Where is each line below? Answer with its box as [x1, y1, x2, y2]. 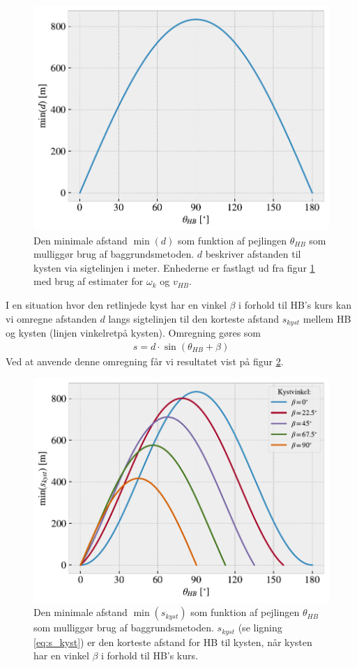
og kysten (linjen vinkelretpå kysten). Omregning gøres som [6, 325, 261, 340]
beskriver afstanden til [205, 247, 301, 261]
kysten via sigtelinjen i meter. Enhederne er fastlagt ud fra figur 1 [33, 260, 315, 274]
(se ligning [238, 620, 282, 635]
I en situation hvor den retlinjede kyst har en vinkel [6, 298, 227, 312]
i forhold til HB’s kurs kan [238, 298, 351, 312]
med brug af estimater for [33, 274, 144, 288]
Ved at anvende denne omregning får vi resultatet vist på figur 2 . [6, 353, 284, 368]
